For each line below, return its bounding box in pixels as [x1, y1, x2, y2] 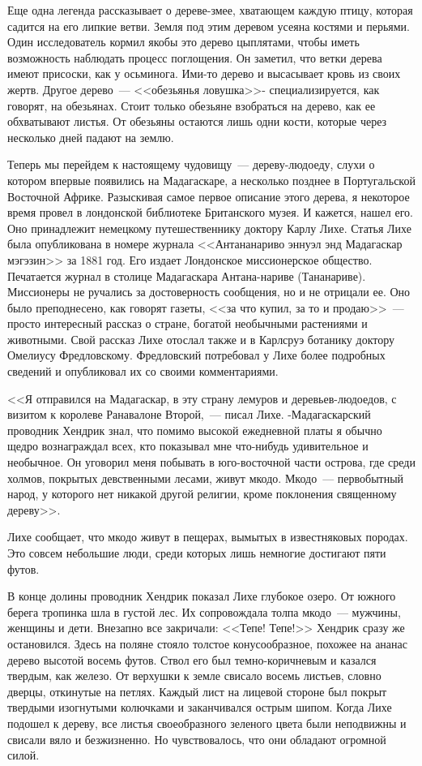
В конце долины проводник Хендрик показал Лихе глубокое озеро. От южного [7, 587, 396, 605]
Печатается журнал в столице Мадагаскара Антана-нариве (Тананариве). [7, 267, 366, 284]
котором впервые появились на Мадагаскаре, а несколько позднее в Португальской [7, 171, 416, 188]
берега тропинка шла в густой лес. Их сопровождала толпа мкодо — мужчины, [7, 603, 401, 620]
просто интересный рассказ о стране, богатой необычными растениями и [7, 315, 368, 332]
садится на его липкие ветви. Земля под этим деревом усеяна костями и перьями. [7, 17, 410, 34]
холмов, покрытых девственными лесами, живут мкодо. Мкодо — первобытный [7, 469, 404, 486]
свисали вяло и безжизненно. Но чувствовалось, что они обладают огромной [7, 730, 386, 747]
